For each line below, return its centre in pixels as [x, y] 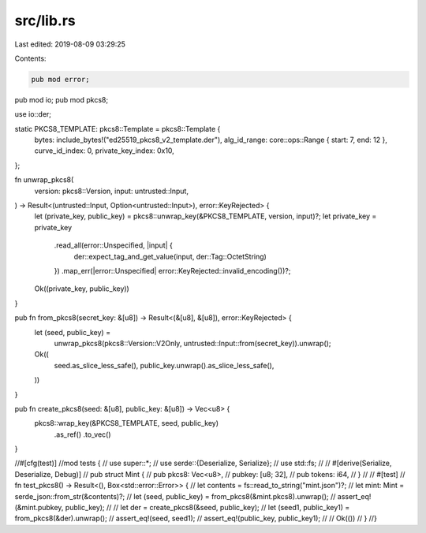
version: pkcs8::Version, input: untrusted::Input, [112, 191]
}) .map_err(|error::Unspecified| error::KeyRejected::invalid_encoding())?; [172, 270]
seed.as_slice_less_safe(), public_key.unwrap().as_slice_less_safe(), [164, 365]
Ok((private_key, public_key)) [82, 289]
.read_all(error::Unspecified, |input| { [113, 245]
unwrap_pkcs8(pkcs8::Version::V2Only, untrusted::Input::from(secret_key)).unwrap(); [192, 343]
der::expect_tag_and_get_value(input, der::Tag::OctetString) [170, 256]
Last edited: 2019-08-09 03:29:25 [70, 44]
